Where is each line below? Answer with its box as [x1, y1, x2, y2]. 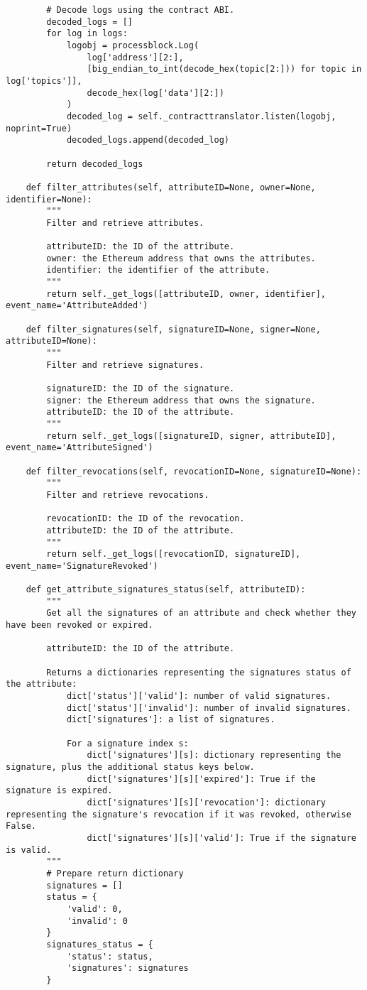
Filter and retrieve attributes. [46, 217, 204, 228]
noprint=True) [6, 123, 72, 134]
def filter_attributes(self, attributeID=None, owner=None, [26, 182, 316, 192]
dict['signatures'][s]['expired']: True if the [87, 773, 316, 784]
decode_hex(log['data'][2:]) [87, 87, 224, 98]
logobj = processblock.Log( [66, 40, 199, 50]
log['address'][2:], [87, 52, 184, 62]
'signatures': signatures [66, 963, 189, 974]
